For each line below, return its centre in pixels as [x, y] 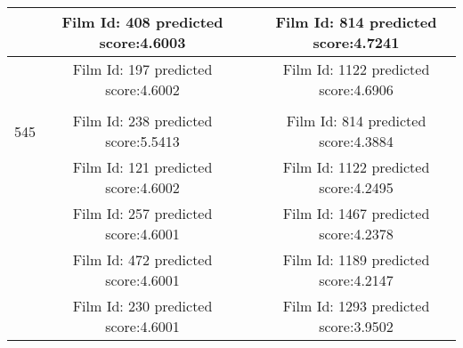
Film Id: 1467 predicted [356, 213]
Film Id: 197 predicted [142, 69]
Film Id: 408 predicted [142, 22]
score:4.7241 [356, 42]
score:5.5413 [142, 141]
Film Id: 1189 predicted [356, 259]
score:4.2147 [356, 280]
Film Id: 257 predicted [142, 213]
